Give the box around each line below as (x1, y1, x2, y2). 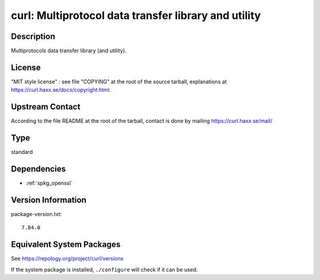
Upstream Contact (11, 102, 81, 112)
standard (11, 149, 33, 156)
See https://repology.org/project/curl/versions (11, 255, 124, 262)
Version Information (11, 195, 87, 205)
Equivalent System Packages (11, 240, 121, 250)
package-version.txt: (11, 210, 62, 217)
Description (11, 31, 56, 41)
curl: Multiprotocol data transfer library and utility (11, 9, 261, 22)
